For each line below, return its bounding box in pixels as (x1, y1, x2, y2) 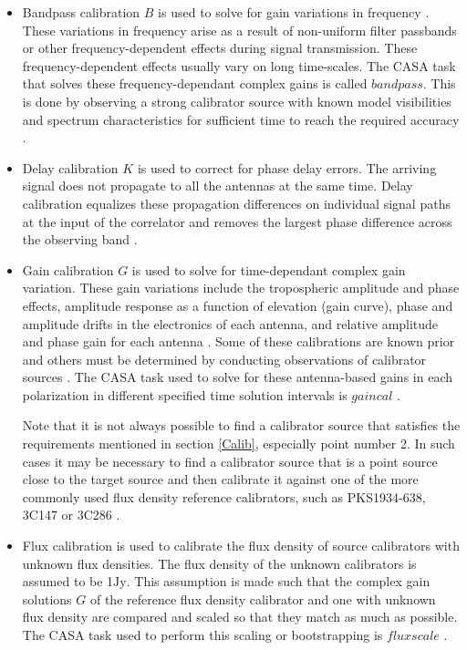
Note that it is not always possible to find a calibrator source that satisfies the (22, 416, 461, 435)
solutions (22, 589, 72, 608)
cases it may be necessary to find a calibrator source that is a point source (22, 451, 438, 470)
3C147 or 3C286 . (22, 505, 120, 524)
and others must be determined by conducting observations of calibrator (22, 349, 427, 368)
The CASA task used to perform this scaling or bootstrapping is (22, 625, 383, 644)
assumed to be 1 (22, 572, 114, 591)
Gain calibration (22, 260, 114, 279)
